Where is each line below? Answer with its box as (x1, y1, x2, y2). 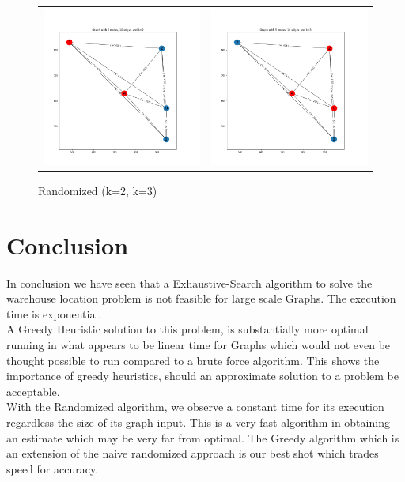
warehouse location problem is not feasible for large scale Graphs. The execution (6, 290, 396, 307)
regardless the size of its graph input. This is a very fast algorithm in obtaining (6, 413, 390, 430)
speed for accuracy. (6, 460, 99, 476)
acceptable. (6, 382, 60, 399)
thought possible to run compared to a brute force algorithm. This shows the (6, 352, 380, 368)
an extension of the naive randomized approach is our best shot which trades (6, 445, 379, 461)
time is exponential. (6, 305, 102, 322)
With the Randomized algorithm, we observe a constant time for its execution (6, 398, 384, 415)
